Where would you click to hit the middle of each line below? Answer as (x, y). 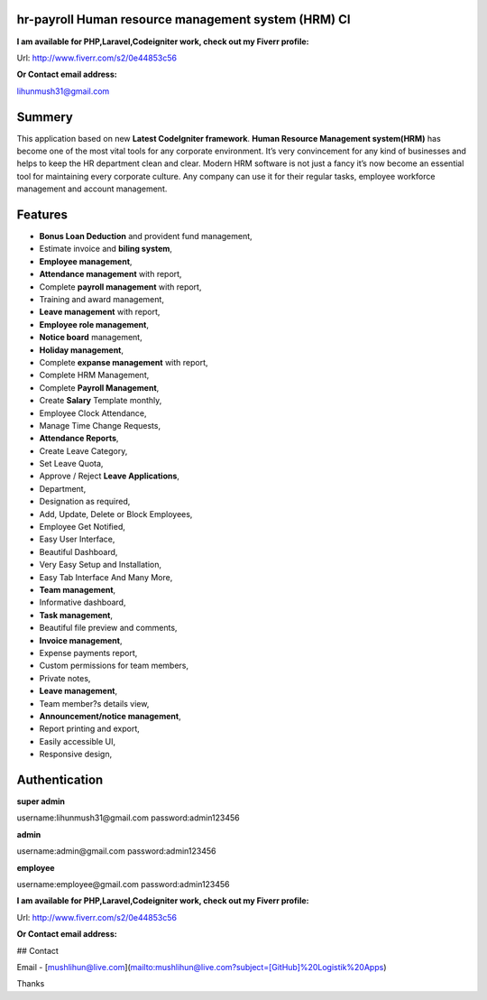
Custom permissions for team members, (114, 666)
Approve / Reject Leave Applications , (110, 476)
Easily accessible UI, (78, 741)
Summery (45, 117)
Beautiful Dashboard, (78, 551)
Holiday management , (82, 350)
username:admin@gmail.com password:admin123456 (116, 851)
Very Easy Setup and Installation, (101, 565)
